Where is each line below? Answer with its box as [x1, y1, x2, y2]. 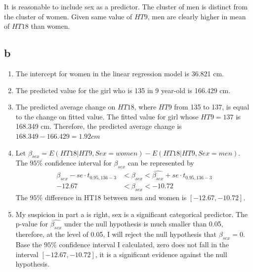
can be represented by [127, 158, 194, 168]
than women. [31, 21, 70, 31]
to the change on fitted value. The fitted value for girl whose [15, 111, 199, 121]
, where [134, 102, 157, 112]
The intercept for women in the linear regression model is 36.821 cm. [15, 68, 224, 78]
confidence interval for [44, 158, 112, 168]
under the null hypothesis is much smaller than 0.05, [64, 218, 223, 229]
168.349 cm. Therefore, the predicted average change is [15, 121, 182, 131]
